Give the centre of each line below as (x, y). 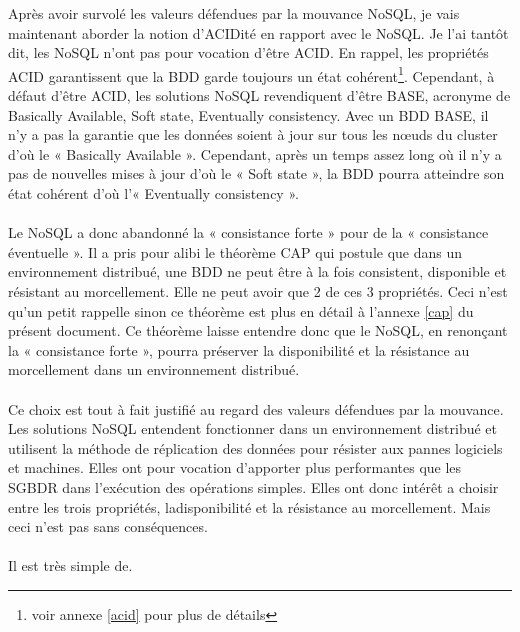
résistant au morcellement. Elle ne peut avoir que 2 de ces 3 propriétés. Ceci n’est (258, 290)
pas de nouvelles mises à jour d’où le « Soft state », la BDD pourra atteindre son (256, 173)
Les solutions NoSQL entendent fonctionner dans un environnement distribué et (252, 428)
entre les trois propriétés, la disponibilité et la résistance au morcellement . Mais (249, 506)
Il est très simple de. (70, 565)
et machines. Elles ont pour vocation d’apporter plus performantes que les (235, 467)
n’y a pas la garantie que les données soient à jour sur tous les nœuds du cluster (253, 134)
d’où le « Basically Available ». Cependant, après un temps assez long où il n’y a (255, 153)
